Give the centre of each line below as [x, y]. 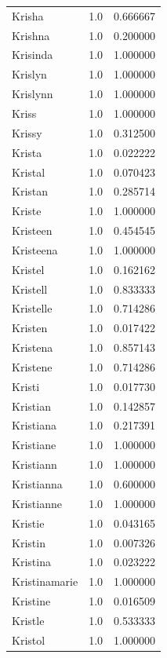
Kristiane [34, 445]
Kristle [28, 620]
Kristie [28, 523]
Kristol [29, 640]
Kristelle [32, 308]
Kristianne [37, 503]
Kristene [32, 366]
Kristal [29, 172]
